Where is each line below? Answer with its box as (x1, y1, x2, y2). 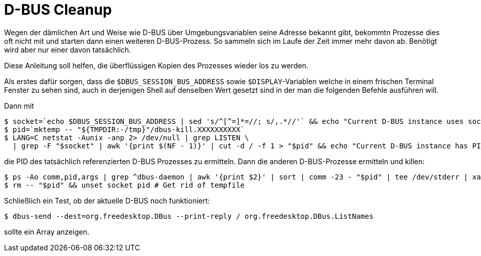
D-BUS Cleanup (4, 1, 112, 18)
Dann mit (4, 101, 34, 110)
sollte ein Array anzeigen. (4, 227, 90, 236)
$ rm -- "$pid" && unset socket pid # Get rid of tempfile (4, 181, 245, 189)
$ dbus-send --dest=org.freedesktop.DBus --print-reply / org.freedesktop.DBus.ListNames (4, 212, 373, 220)
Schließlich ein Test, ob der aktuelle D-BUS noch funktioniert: (4, 196, 210, 205)
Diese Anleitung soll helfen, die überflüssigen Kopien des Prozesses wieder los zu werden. (4, 61, 308, 70)
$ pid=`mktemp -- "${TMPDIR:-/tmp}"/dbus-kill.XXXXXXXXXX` (4, 125, 245, 134)
